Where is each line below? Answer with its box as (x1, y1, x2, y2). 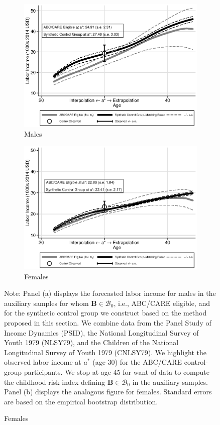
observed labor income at (4, 357, 81, 367)
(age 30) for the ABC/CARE (92, 357, 182, 367)
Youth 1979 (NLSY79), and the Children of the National (4, 337, 179, 348)
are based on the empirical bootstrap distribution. (4, 396, 158, 406)
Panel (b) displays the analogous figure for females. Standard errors (4, 386, 212, 397)
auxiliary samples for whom (4, 297, 89, 308)
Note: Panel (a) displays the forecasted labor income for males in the (4, 288, 216, 298)
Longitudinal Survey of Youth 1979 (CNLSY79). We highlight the (4, 347, 207, 357)
